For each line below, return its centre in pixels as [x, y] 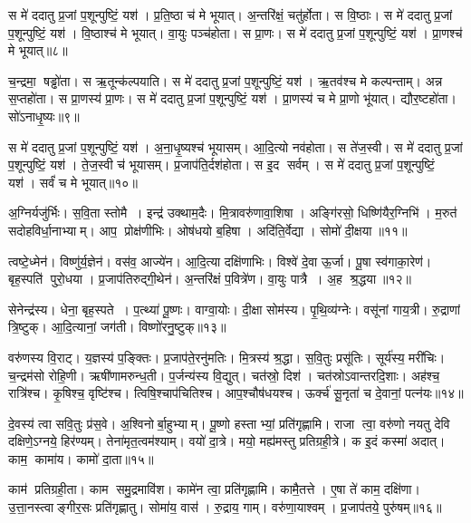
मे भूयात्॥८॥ [38, 50]
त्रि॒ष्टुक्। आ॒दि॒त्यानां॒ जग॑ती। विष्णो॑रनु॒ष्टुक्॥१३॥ [117, 327]
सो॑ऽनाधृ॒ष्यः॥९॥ [44, 116]
